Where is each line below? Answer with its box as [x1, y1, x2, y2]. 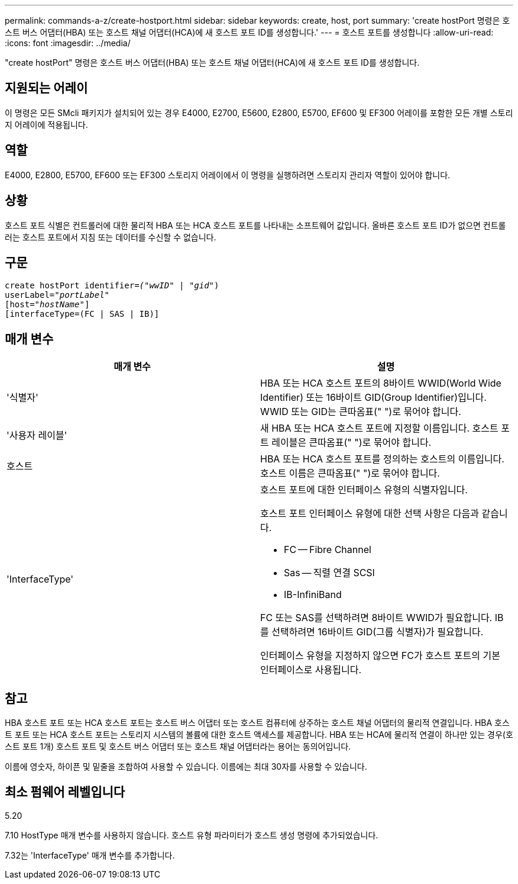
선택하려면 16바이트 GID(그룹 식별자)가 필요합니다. [271, 626, 484, 638]
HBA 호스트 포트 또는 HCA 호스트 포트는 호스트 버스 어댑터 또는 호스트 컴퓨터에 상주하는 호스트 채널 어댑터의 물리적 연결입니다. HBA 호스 [5, 718, 510, 728]
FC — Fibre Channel [284, 544, 371, 556]
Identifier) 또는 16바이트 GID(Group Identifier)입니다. [260, 391, 487, 404]
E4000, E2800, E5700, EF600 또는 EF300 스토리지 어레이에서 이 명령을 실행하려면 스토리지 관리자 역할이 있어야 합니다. [5, 169, 451, 180]
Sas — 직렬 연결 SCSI [284, 567, 375, 579]
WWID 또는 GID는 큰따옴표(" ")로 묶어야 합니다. [260, 406, 461, 418]
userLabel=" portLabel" [5, 290, 110, 300]
